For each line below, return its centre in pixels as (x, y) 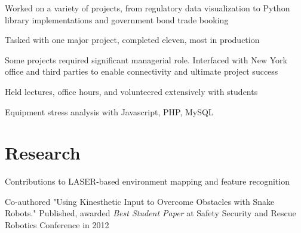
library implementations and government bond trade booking (117, 19)
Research (43, 153)
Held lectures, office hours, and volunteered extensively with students (131, 91)
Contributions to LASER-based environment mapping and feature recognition (147, 181)
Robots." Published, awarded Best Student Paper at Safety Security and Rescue (150, 213)
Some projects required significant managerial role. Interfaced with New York (146, 59)
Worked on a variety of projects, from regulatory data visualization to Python (148, 8)
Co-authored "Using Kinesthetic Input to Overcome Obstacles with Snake (140, 201)
